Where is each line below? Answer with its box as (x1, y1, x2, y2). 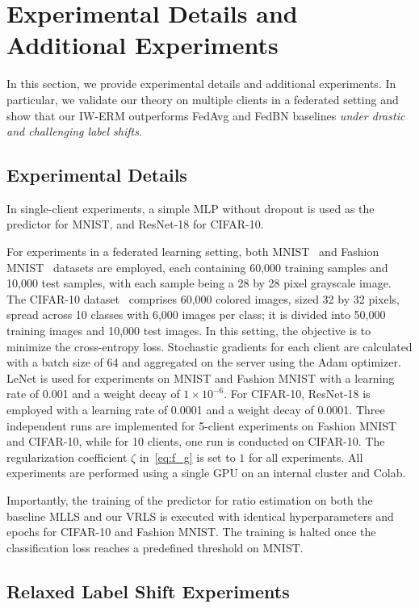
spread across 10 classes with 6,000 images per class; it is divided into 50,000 (6, 306, 386, 323)
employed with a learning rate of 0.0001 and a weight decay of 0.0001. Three (6, 401, 385, 418)
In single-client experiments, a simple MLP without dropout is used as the (6, 199, 375, 216)
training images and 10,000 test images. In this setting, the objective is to (6, 322, 371, 339)
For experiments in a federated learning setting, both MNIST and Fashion (6, 243, 379, 260)
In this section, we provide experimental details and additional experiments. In (6, 75, 396, 92)
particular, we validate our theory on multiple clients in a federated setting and (6, 90, 399, 107)
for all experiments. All (248, 448, 363, 465)
